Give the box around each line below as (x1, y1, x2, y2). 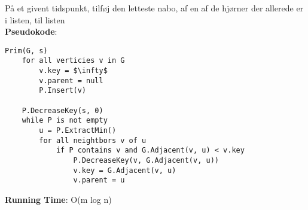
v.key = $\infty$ (39, 66, 108, 75)
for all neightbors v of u (39, 136, 147, 145)
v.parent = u (73, 176, 125, 185)
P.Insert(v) (39, 86, 87, 95)
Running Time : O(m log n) (5, 193, 112, 205)
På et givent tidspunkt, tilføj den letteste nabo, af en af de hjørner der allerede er (5, 2, 304, 14)
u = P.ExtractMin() (39, 126, 117, 135)
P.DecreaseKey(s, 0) (22, 106, 103, 115)
